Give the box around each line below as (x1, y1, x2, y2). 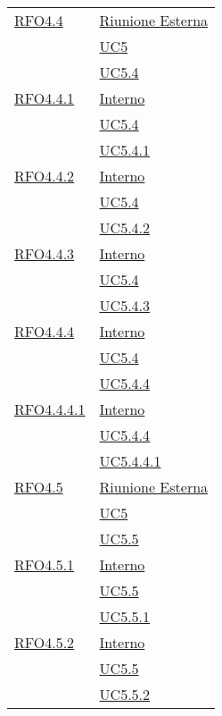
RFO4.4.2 (14, 165, 75, 186)
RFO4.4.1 (14, 88, 75, 108)
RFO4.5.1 (14, 554, 75, 575)
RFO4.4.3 (14, 243, 75, 264)
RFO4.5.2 (14, 632, 75, 653)
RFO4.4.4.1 (14, 399, 86, 419)
